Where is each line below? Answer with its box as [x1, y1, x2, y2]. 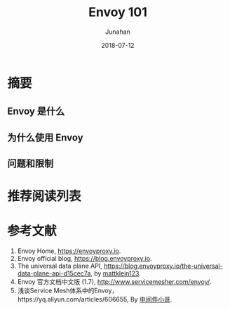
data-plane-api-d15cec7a [17, 269, 91, 278]
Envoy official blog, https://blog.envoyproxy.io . [17, 254, 152, 263]
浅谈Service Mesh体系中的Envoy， [17, 286, 119, 295]
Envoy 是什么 [7, 105, 65, 117]
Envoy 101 [88, 4, 147, 20]
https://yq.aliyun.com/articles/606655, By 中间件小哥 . [17, 295, 172, 304]
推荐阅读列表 [7, 188, 82, 205]
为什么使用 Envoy [7, 131, 83, 143]
